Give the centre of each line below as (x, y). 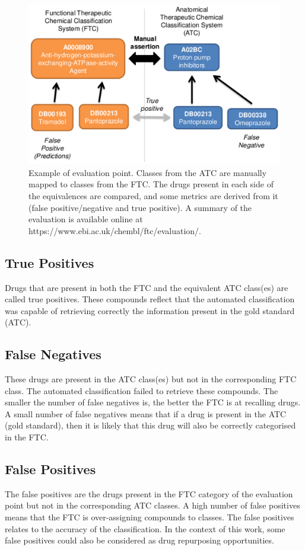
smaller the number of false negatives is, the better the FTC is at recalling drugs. (153, 402)
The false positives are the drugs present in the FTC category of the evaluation (149, 493)
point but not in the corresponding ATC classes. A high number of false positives (152, 505)
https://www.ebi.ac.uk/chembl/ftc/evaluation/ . (115, 230)
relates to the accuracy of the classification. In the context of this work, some (145, 528)
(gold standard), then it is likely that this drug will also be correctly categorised (150, 425)
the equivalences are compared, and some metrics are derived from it (153, 195)
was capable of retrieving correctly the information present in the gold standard (150, 310)
